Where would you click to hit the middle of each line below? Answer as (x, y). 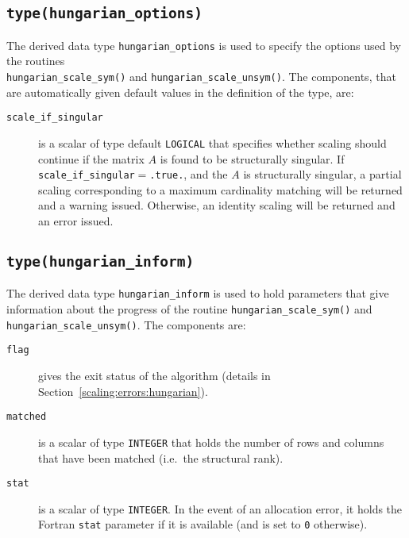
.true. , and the (189, 174)
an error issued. (76, 221)
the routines (36, 61)
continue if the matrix (91, 158)
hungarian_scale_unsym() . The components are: (126, 324)
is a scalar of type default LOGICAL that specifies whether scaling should (212, 142)
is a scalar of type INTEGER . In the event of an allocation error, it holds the (220, 508)
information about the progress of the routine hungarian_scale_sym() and (189, 309)
